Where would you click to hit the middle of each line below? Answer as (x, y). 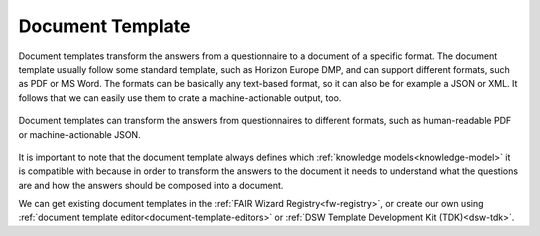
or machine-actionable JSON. (79, 134)
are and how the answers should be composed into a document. (151, 185)
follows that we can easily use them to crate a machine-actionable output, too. (180, 97)
